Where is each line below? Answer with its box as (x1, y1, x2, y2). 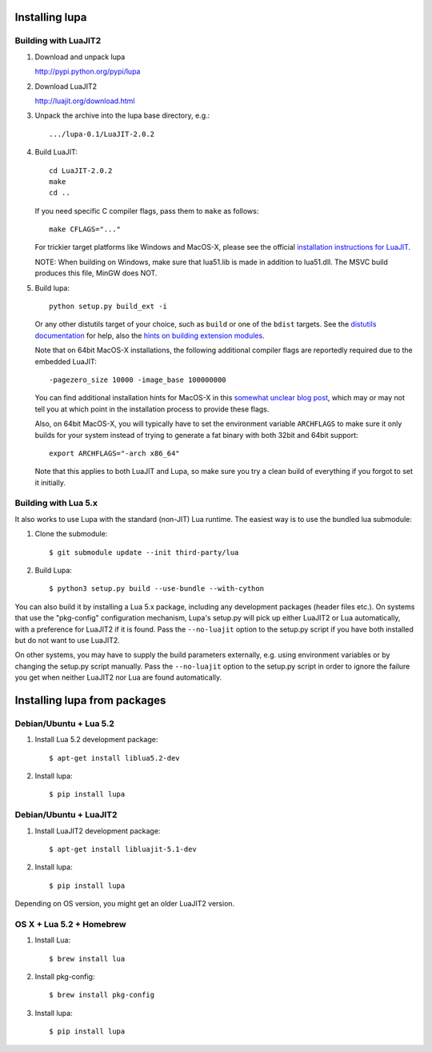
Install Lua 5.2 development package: (34, 735, 158, 745)
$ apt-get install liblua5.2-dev (49, 753, 180, 762)
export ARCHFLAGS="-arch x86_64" (49, 448, 180, 458)
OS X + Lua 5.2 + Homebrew (14, 918, 127, 930)
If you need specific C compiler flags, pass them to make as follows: (34, 206, 259, 215)
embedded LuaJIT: (34, 356, 98, 366)
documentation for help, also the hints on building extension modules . (34, 331, 265, 340)
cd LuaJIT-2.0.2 (49, 166, 113, 175)
